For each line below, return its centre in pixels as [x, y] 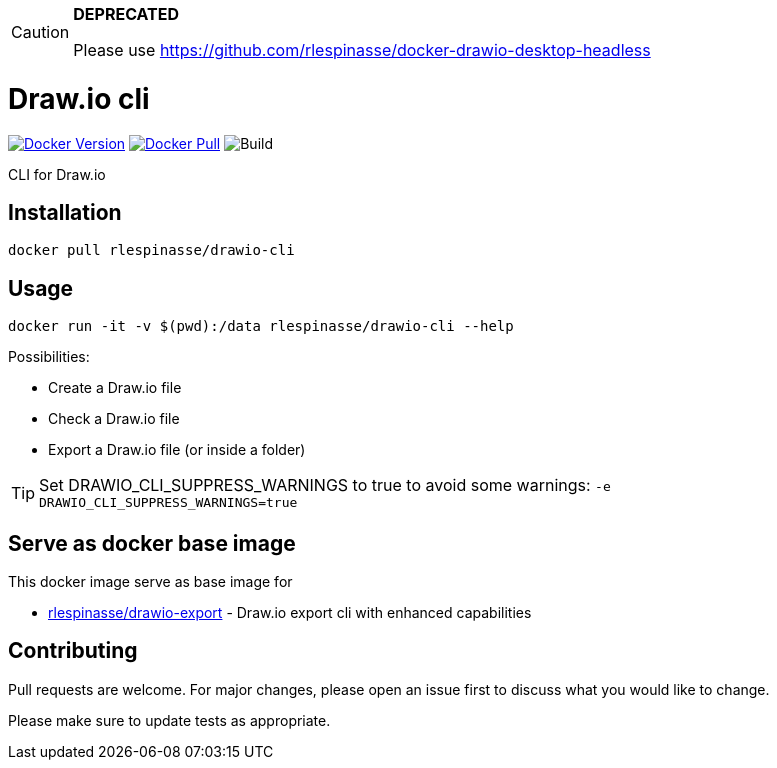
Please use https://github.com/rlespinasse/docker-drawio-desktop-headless [362, 50]
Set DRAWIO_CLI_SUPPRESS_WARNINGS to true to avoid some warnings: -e [325, 485]
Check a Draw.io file [114, 419]
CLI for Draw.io [57, 174]
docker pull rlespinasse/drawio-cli [151, 250]
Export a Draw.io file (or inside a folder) [177, 450]
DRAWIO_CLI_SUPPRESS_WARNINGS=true [168, 503]
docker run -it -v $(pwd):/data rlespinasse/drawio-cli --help [261, 326]
